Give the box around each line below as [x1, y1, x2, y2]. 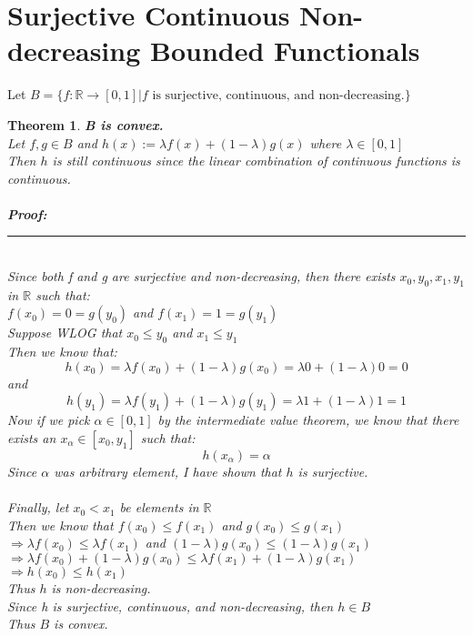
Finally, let [7, 498, 69, 517]
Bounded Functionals [149, 32, 420, 69]
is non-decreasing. [51, 579, 151, 597]
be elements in [119, 498, 199, 517]
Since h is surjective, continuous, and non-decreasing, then [7, 596, 334, 615]
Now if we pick [7, 410, 90, 429]
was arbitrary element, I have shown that [54, 462, 282, 481]
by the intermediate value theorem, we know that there [157, 410, 459, 429]
